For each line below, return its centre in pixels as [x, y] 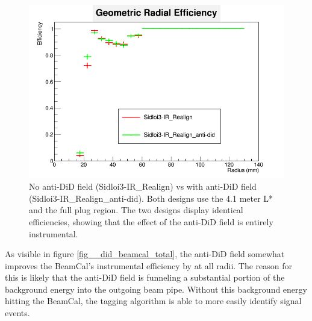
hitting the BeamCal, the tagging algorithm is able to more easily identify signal [153, 301]
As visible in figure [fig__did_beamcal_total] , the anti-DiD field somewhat [145, 254]
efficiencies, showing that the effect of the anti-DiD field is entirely [151, 221]
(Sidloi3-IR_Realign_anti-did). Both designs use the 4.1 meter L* [151, 198]
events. [17, 313]
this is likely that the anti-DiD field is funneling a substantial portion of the [145, 277]
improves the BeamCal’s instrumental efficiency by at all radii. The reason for [149, 265]
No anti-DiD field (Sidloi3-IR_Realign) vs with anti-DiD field [143, 186]
